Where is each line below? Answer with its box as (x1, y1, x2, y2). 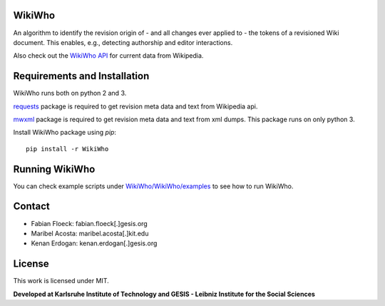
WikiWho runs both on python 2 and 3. (13, 89, 127, 98)
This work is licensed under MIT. (13, 277, 110, 285)
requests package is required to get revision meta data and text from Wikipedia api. (13, 102, 258, 111)
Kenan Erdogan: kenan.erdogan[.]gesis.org (31, 239, 158, 248)
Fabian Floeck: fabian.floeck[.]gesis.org (31, 219, 148, 228)
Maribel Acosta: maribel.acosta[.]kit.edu (31, 229, 149, 238)
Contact (13, 200, 50, 213)
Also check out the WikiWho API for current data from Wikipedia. (13, 51, 204, 60)
